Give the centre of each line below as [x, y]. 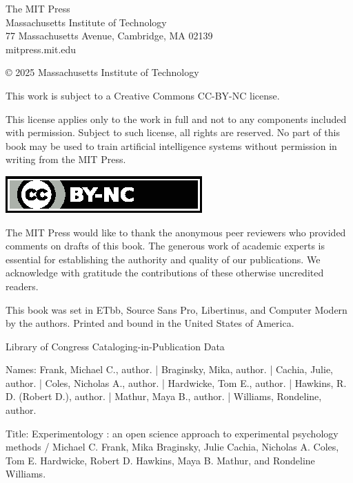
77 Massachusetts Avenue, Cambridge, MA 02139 [109, 36]
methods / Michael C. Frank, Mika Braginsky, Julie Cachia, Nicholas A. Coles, [172, 447]
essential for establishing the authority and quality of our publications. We [163, 259]
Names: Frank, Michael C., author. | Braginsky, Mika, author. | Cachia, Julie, [170, 369]
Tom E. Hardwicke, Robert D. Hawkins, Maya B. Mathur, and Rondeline [160, 460]
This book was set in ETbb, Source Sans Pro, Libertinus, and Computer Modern [176, 309]
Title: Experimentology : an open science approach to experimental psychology [172, 433]
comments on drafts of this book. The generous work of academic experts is [165, 246]
